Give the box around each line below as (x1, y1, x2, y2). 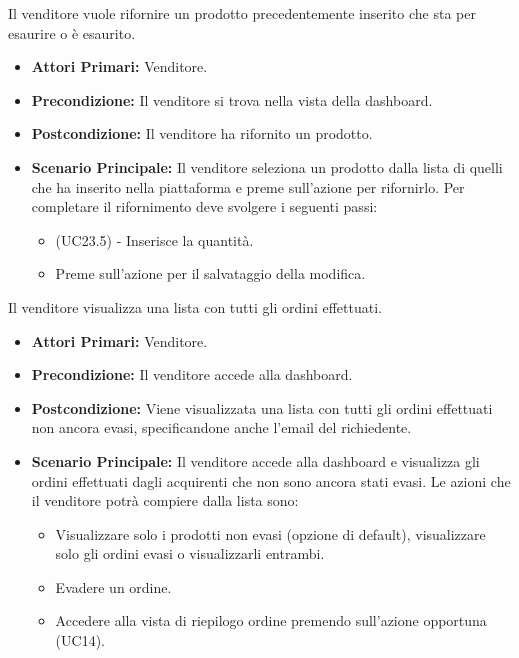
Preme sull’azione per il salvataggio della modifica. (55, 263, 366, 284)
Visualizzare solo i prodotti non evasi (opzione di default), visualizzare (55, 523, 486, 544)
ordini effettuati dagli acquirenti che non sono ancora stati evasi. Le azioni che (31, 470, 511, 491)
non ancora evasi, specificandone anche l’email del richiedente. (31, 417, 412, 438)
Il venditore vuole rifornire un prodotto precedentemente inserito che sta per (8, 3, 476, 23)
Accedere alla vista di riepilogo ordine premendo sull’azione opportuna (55, 610, 487, 631)
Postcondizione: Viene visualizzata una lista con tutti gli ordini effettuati (31, 397, 493, 418)
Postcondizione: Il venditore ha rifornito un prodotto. (31, 123, 373, 144)
